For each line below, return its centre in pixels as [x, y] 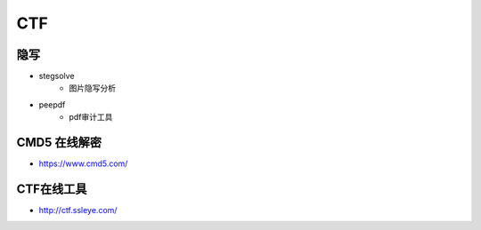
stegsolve [57, 76]
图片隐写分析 [92, 88]
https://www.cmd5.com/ [83, 163]
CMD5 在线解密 [59, 143]
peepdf [52, 104]
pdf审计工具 [91, 117]
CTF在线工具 [52, 189]
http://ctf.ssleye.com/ [78, 210]
